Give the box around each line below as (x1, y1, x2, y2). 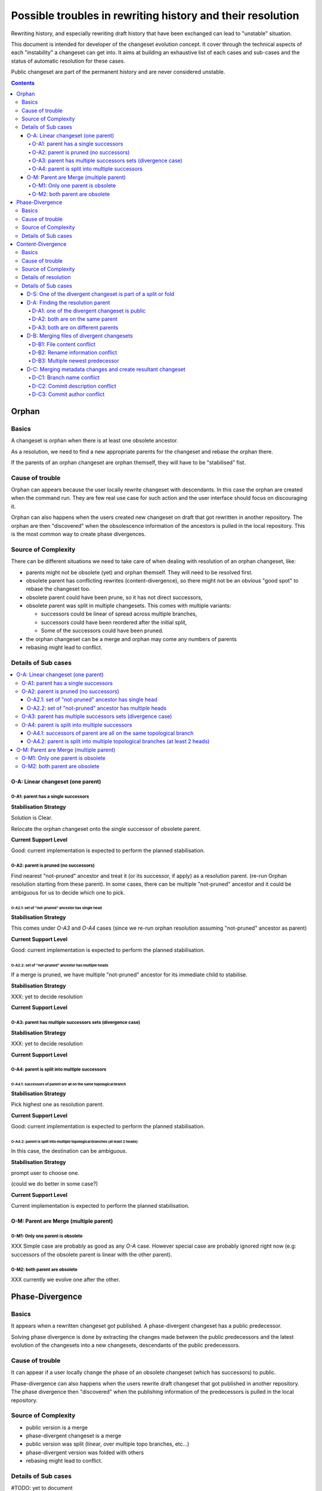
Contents (11, 79, 35, 86)
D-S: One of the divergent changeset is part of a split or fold (27, 290, 175, 298)
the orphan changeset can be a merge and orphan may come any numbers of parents (26, 635, 237, 642)
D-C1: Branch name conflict (32, 374, 100, 381)
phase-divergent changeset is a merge (26, 1432, 122, 1440)
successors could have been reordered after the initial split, (41, 618, 187, 626)
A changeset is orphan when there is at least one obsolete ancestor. (11, 437, 178, 444)
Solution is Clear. (11, 814, 53, 821)
